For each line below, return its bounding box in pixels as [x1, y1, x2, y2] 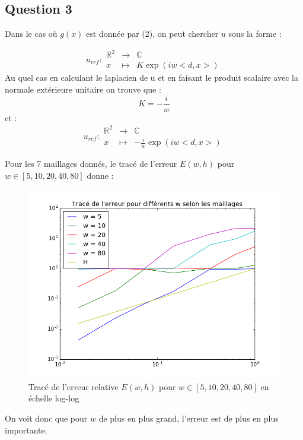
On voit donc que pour [5, 412, 88, 425]
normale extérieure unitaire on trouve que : [5, 83, 161, 95]
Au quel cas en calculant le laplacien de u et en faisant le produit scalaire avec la [5, 71, 298, 84]
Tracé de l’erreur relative [28, 380, 119, 392]
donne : [87, 169, 114, 181]
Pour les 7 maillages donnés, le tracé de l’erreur [5, 157, 177, 170]
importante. [5, 423, 47, 436]
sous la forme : [228, 27, 282, 40]
